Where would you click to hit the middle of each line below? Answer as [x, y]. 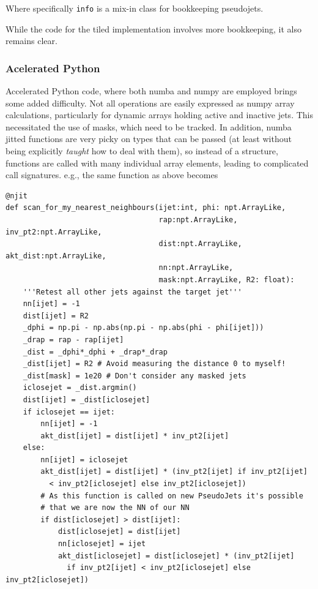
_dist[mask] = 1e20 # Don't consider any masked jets [135, 376]
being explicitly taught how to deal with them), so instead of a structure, [142, 151]
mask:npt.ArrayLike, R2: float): [227, 279]
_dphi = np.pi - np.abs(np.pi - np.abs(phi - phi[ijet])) [143, 328]
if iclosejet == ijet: [69, 412]
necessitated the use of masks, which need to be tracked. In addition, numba [149, 126]
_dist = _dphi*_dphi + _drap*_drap [95, 352]
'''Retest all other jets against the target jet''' [132, 292]
